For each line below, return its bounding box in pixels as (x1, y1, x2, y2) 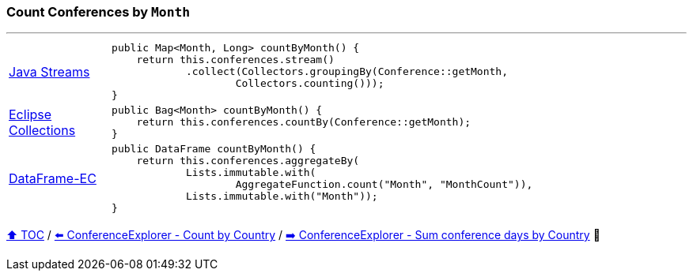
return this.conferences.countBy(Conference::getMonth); (136, 116, 471, 129)
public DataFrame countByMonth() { (112, 143, 316, 155)
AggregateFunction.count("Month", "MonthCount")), (235, 178, 533, 191)
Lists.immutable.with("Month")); (186, 190, 378, 203)
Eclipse (9, 106, 52, 122)
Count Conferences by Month (6, 4, 191, 20)
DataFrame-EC (9, 170, 97, 187)
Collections (9, 122, 76, 138)
